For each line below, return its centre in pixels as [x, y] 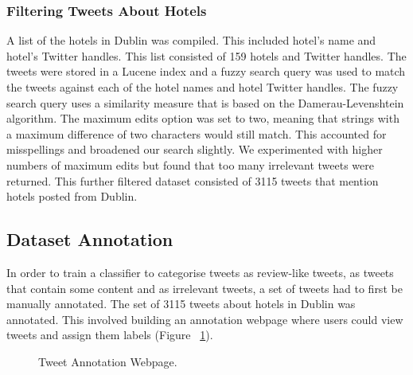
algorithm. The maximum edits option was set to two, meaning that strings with [203, 118]
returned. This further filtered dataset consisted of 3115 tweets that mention [193, 180]
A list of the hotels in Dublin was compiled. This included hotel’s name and [191, 40]
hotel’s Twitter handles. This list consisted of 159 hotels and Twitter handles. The [206, 55]
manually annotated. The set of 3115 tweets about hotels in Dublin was [181, 304]
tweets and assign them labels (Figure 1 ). [110, 335]
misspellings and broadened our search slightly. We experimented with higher [195, 149]
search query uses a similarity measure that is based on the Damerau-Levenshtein [205, 102]
